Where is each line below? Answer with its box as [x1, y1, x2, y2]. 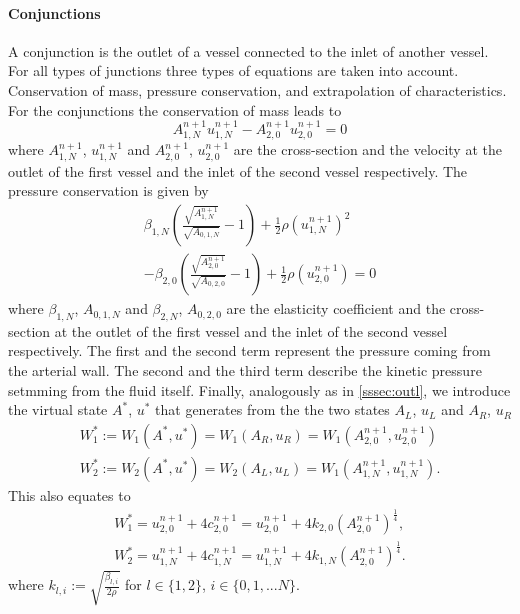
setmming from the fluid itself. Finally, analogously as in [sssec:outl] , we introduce [8, 379, 511, 400]
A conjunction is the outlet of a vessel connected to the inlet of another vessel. [8, 40, 489, 61]
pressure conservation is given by [8, 180, 209, 201]
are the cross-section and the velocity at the [233, 139, 502, 160]
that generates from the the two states [155, 399, 390, 420]
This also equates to [8, 484, 131, 505]
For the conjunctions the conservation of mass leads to [8, 99, 342, 120]
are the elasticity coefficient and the [226, 298, 446, 319]
